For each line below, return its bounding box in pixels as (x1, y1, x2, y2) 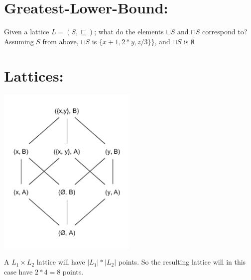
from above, (42, 36, 79, 46)
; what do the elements (94, 26, 164, 37)
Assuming (4, 36, 34, 46)
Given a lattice (4, 26, 49, 37)
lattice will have (36, 257, 85, 267)
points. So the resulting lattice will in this (118, 257, 246, 267)
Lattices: (4, 65, 64, 86)
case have (4, 266, 33, 277)
